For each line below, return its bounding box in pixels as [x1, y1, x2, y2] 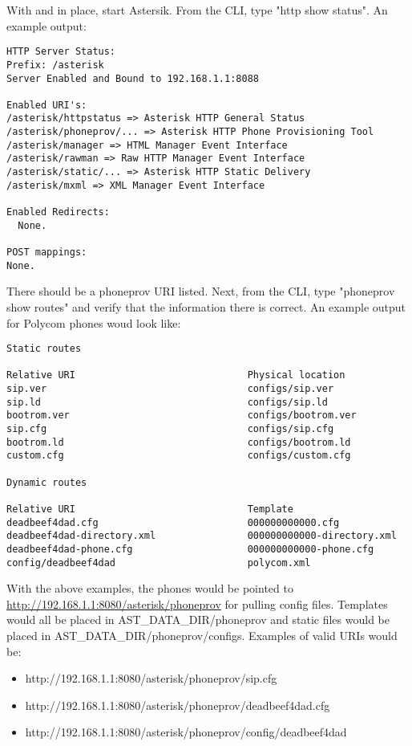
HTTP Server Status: [6, 46, 116, 58]
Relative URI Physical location [6, 369, 345, 381]
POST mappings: [6, 247, 87, 259]
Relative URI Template [6, 503, 293, 515]
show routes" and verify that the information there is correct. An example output [6, 298, 406, 315]
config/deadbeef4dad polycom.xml [6, 556, 311, 569]
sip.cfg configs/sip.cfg [6, 423, 334, 435]
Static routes [6, 343, 82, 355]
